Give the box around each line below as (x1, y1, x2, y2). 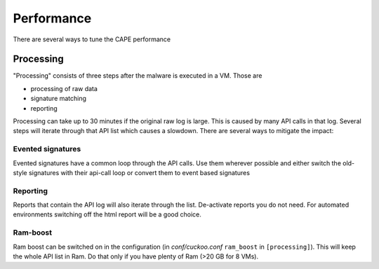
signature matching (30, 95, 87, 103)
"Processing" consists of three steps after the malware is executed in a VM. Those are (13, 71, 262, 80)
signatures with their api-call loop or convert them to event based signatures (28, 168, 251, 177)
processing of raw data (30, 84, 98, 92)
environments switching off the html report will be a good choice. (13, 210, 201, 219)
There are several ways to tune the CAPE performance (13, 35, 171, 43)
